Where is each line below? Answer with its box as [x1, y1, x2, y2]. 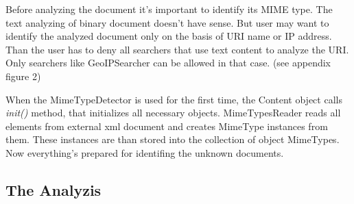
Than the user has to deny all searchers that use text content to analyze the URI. [5, 42, 349, 56]
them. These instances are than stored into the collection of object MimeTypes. [5, 132, 340, 146]
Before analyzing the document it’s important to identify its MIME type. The [5, 2, 333, 16]
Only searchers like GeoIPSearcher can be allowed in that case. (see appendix [5, 55, 331, 70]
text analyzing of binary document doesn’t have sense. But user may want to [5, 15, 329, 29]
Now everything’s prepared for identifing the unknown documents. [5, 145, 284, 160]
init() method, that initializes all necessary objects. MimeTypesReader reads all [5, 105, 341, 120]
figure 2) [5, 68, 41, 83]
